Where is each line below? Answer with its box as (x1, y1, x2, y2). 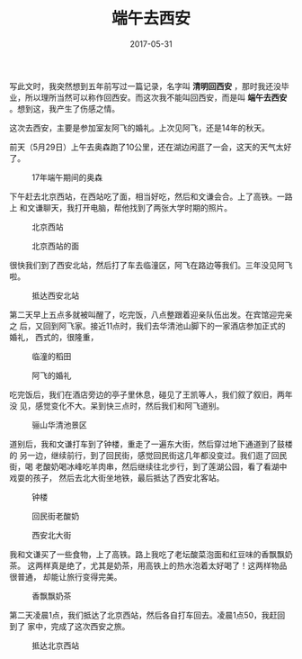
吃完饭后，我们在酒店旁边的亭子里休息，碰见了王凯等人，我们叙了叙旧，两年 (9, 389, 293, 400)
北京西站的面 (31, 240, 79, 251)
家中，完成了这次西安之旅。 (26, 620, 130, 631)
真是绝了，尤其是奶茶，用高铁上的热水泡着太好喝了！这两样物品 (50, 560, 288, 571)
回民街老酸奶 (31, 510, 79, 521)
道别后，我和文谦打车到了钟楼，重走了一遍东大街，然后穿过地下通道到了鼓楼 (9, 438, 293, 449)
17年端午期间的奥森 (31, 172, 103, 183)
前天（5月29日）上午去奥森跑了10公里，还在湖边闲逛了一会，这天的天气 (9, 141, 277, 152)
